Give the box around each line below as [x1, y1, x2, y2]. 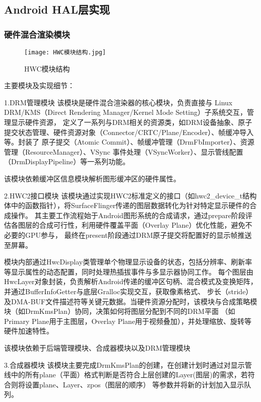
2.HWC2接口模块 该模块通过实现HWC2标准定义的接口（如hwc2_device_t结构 [4, 190, 257, 200]
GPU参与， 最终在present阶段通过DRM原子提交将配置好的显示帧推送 [25, 229, 252, 240]
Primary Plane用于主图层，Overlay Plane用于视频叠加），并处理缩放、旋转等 [4, 315, 252, 326]
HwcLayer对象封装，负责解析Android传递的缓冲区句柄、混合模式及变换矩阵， [4, 276, 257, 287]
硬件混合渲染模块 [4, 28, 70, 40]
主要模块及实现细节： [4, 80, 75, 91]
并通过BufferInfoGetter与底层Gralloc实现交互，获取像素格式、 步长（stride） [4, 286, 253, 296]
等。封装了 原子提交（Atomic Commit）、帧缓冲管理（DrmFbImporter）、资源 [4, 137, 254, 147]
